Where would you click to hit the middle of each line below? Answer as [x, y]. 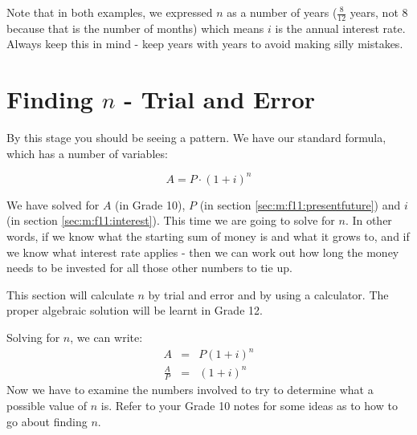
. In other [368, 220]
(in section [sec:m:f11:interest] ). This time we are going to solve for [171, 220]
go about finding [47, 421]
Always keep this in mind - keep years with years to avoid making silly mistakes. [205, 44]
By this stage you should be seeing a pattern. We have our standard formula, [196, 138]
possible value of [47, 406]
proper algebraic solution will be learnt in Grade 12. [135, 310]
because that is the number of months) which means [135, 28]
